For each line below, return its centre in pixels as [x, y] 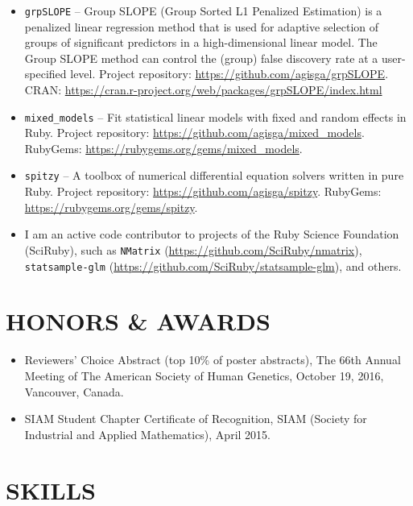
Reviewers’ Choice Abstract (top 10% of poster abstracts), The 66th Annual [213, 360]
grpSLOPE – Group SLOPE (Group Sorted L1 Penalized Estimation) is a [203, 10]
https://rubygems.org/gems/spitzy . [111, 207]
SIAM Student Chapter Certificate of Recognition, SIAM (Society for [196, 419]
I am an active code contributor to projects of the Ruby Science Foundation [212, 234]
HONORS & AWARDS [138, 321]
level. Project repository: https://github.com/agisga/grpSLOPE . [229, 74]
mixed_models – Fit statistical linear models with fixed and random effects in [215, 116]
